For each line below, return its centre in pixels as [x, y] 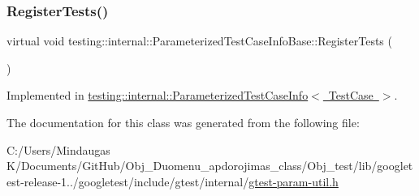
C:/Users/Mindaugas [58, 149]
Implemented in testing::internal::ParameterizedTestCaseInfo [158, 95]
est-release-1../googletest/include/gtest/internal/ [128, 181]
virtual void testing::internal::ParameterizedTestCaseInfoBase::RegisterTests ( [199, 41]
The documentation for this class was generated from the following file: [183, 122]
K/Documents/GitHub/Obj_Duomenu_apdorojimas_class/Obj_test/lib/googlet [210, 166]
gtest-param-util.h [294, 181]
